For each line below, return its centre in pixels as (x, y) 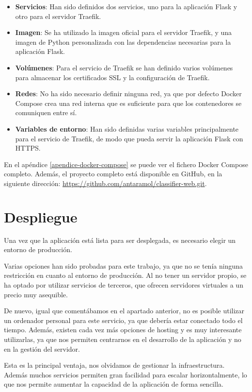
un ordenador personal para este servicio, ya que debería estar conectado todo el (123, 320)
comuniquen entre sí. (46, 112)
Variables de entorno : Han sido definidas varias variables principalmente (127, 128)
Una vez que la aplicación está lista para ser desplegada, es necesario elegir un (120, 240)
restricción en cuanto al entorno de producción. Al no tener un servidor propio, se (125, 275)
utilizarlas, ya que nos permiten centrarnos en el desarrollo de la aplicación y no (123, 339)
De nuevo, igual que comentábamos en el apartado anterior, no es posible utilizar (124, 311)
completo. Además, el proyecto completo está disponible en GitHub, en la (113, 174)
